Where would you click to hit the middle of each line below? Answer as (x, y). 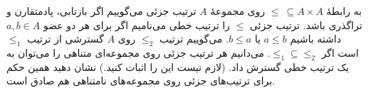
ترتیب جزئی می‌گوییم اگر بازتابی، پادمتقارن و (101, 11)
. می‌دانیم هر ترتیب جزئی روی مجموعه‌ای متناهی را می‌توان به (138, 52)
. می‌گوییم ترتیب (194, 39)
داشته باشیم (316, 39)
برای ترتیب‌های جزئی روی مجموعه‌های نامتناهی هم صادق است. (141, 81)
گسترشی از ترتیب (65, 39)
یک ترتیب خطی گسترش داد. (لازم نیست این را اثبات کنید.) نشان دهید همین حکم (178, 66)
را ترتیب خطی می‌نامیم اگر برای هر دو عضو (137, 24)
